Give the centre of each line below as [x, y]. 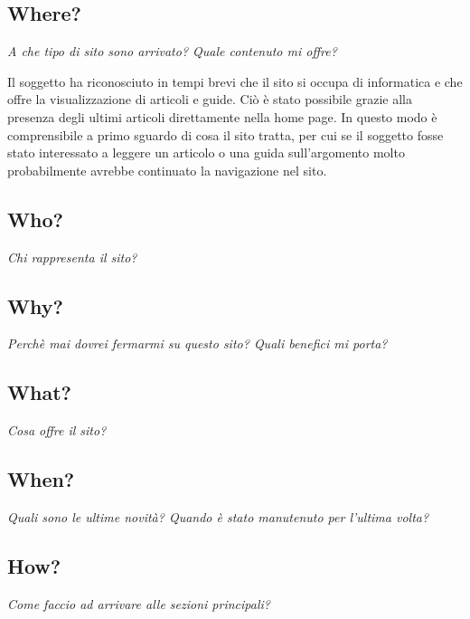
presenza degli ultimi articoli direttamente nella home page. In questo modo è [222, 116]
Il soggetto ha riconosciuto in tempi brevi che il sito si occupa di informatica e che [235, 81]
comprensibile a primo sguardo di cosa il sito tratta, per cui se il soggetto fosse [226, 134]
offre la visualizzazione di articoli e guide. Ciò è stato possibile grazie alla [210, 99]
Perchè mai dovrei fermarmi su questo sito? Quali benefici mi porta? [197, 343]
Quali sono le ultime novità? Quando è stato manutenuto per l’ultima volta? [218, 516]
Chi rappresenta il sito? [72, 257]
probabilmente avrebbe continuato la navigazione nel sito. [167, 170]
